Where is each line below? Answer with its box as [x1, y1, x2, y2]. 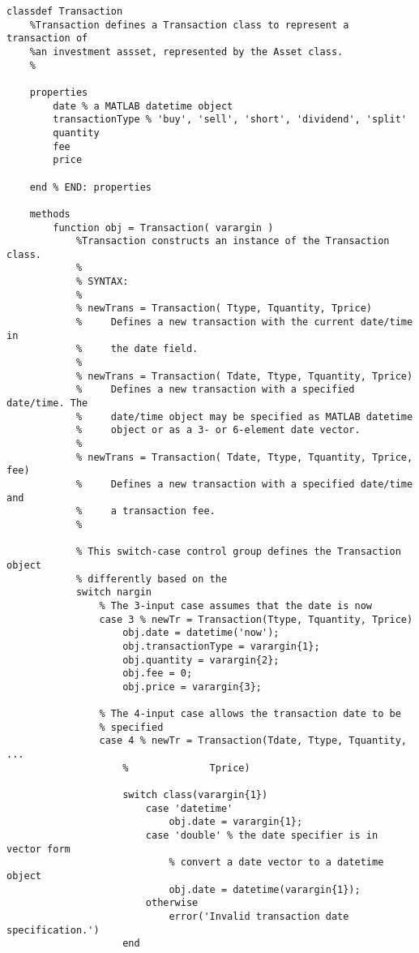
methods [29, 208, 71, 220]
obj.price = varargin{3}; [122, 680, 262, 693]
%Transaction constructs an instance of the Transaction [75, 235, 390, 247]
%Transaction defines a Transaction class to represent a [29, 19, 349, 31]
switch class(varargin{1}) [122, 789, 268, 801]
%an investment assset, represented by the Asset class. [29, 45, 344, 58]
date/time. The [6, 397, 88, 410]
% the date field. [75, 343, 199, 355]
